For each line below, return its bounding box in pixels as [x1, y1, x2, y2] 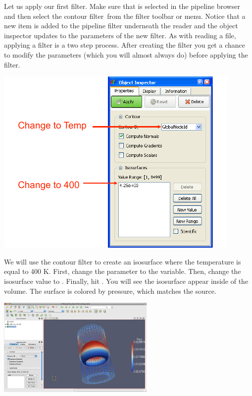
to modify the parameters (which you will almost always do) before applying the [4, 49, 248, 60]
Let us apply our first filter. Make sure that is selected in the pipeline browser [4, 1, 240, 11]
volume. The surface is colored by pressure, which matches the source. [4, 285, 216, 296]
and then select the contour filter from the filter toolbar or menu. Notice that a [4, 10, 246, 21]
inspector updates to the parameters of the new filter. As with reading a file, [4, 30, 236, 40]
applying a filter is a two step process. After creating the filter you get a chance [4, 40, 245, 50]
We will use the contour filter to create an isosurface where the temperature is [4, 256, 241, 266]
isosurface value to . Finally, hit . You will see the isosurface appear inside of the [4, 275, 249, 286]
